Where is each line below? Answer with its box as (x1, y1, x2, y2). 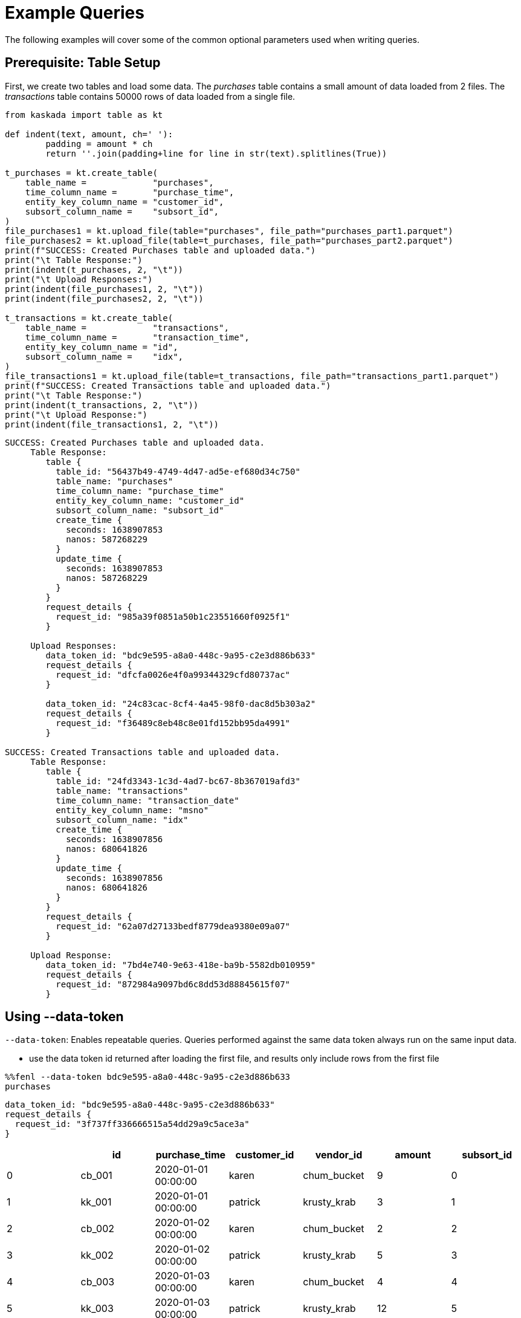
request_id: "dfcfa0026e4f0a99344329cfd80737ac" (56, 669, 291, 680)
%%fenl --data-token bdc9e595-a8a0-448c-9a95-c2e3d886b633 (5, 1072, 291, 1082)
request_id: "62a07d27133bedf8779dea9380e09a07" (56, 921, 291, 931)
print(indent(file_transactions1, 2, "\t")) (5, 419, 219, 429)
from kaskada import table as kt (5, 109, 163, 120)
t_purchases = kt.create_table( (5, 167, 158, 178)
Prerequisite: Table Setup (5, 55, 161, 71)
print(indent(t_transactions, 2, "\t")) (5, 400, 199, 410)
